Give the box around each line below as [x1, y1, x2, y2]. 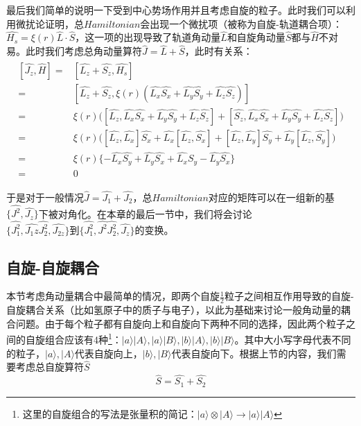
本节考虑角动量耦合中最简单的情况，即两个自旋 [6, 289, 220, 303]
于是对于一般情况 [6, 189, 84, 204]
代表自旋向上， [74, 346, 143, 360]
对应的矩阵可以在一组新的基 [208, 189, 335, 204]
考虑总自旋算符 [15, 359, 84, 374]
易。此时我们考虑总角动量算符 [6, 44, 142, 58]
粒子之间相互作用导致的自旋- [224, 289, 354, 303]
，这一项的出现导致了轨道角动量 [75, 30, 221, 44]
